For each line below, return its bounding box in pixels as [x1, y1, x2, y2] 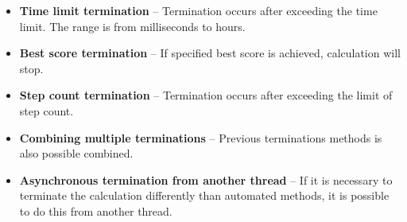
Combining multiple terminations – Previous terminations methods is [19, 129, 382, 146]
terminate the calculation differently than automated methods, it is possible [19, 187, 390, 204]
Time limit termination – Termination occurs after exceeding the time [19, 2, 378, 18]
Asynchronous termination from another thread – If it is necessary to [19, 171, 393, 188]
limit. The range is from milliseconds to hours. [19, 18, 246, 34]
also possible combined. [19, 145, 134, 162]
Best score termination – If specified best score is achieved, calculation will [19, 45, 401, 61]
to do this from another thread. [19, 202, 172, 219]
